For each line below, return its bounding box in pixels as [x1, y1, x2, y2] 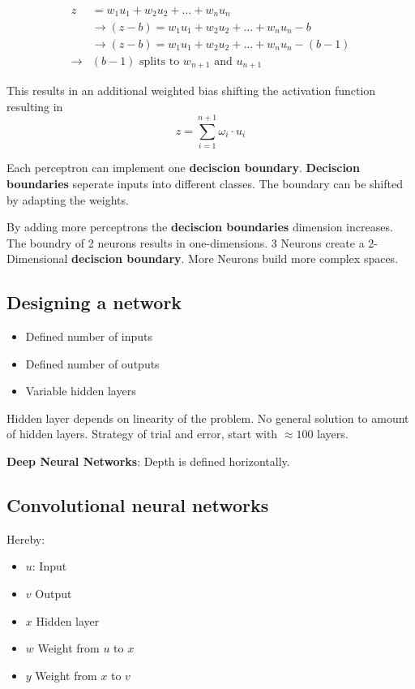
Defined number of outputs [25, 355, 160, 372]
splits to [139, 55, 180, 67]
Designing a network [6, 290, 182, 315]
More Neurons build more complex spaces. [188, 250, 399, 267]
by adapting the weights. [6, 191, 129, 208]
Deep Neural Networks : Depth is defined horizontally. [6, 453, 290, 470]
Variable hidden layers [25, 382, 136, 399]
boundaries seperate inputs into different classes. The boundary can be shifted [6, 174, 403, 192]
